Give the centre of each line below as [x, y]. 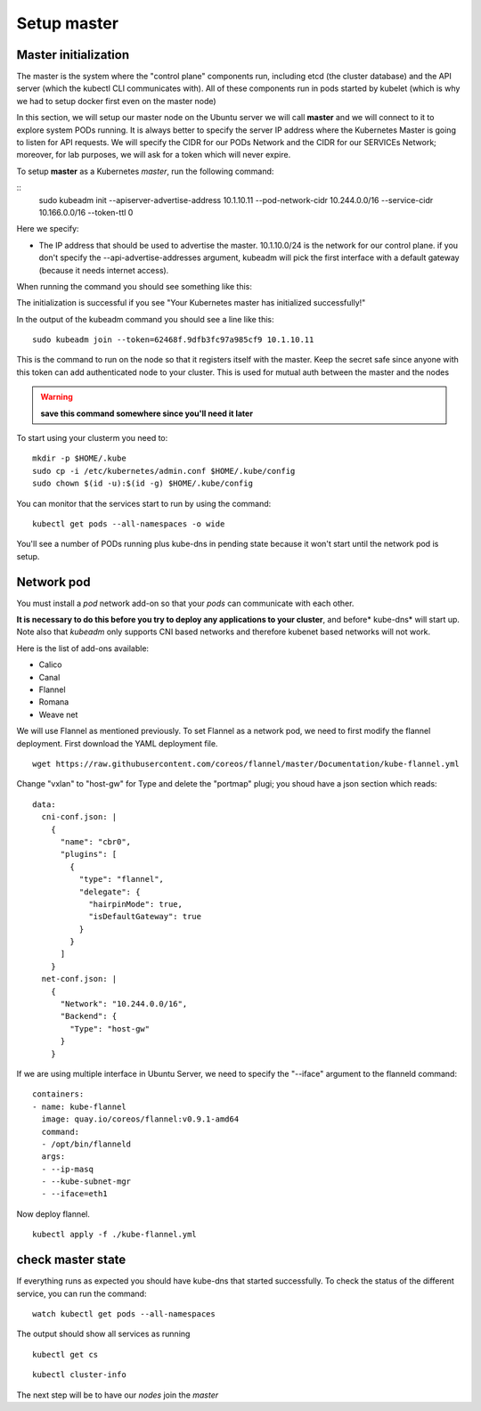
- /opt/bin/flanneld [86, 1144]
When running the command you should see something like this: [135, 286]
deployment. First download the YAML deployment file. [117, 743]
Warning [57, 397]
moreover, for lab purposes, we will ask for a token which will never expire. [154, 155]
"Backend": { [89, 1016]
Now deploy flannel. [53, 1214]
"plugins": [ [89, 854]
